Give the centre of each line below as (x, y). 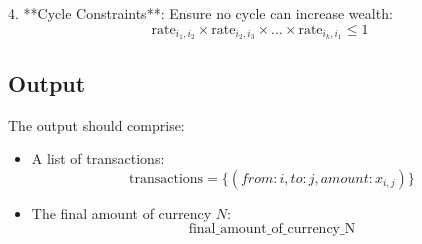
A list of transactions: (98, 158)
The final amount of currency (121, 212)
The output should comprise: (96, 124)
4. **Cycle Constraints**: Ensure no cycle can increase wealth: (200, 13)
